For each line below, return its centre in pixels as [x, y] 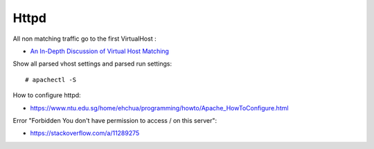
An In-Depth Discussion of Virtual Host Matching [100, 51]
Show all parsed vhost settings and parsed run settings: [92, 64]
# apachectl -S [51, 80]
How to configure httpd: [47, 95]
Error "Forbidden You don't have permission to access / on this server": [115, 120]
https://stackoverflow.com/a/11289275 [85, 133]
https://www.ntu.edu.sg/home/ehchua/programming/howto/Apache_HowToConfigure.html [159, 108]
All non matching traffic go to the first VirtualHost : [84, 39]
